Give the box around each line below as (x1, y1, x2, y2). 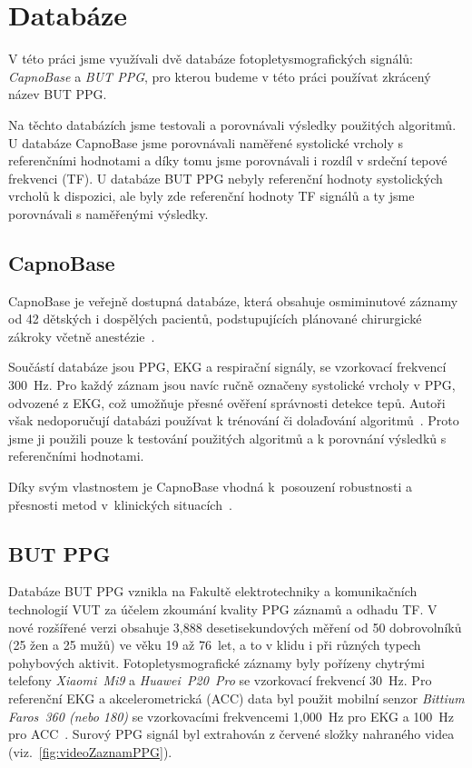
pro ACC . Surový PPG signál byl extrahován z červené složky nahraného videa (8, 724, 455, 743)
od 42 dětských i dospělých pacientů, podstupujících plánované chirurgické (8, 309, 422, 328)
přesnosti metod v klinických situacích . (8, 494, 232, 514)
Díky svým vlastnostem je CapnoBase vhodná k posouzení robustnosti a (8, 477, 413, 496)
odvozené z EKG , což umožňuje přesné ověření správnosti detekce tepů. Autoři (8, 393, 446, 412)
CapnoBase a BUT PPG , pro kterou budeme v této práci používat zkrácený (8, 66, 431, 85)
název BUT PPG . (8, 85, 107, 104)
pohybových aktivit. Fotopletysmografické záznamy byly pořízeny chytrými (8, 653, 425, 672)
